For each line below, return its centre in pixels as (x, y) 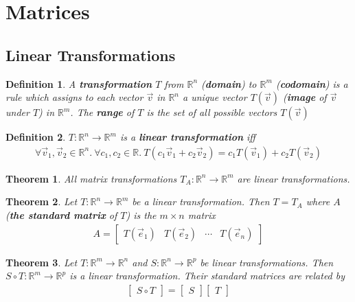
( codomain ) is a (312, 83)
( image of (305, 97)
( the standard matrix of (61, 214)
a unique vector (215, 97)
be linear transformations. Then (267, 262)
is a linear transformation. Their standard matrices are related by (207, 276)
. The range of (102, 112)
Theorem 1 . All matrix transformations (91, 178)
